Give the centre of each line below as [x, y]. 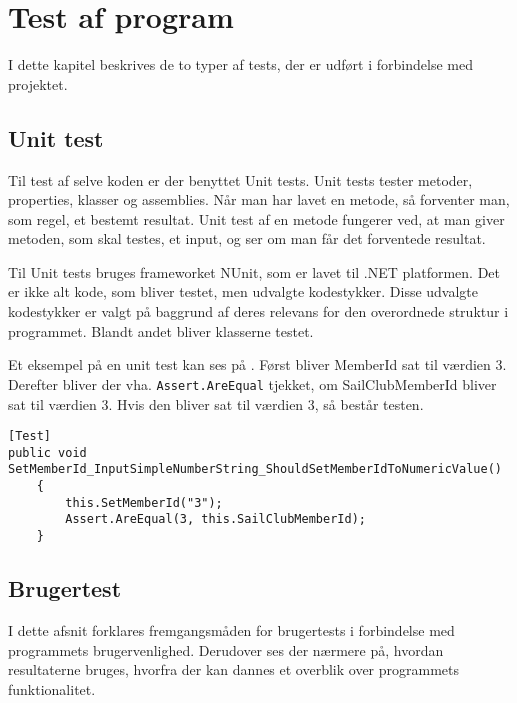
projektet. [38, 83]
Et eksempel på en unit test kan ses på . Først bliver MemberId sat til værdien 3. [257, 364]
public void [47, 452]
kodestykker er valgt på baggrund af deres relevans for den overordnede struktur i [258, 311]
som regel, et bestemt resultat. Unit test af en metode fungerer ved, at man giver [256, 218]
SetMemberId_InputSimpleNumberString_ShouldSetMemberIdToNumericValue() [255, 469]
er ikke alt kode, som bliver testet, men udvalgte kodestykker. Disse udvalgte [243, 291]
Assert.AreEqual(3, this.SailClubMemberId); [215, 519]
